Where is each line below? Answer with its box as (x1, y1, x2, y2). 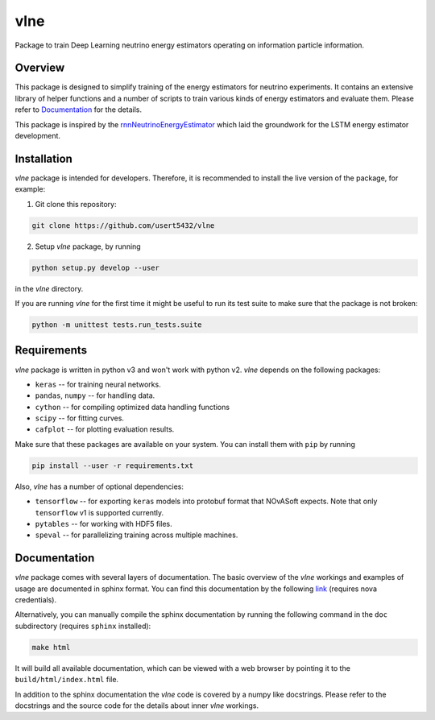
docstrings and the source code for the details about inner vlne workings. (14, 701, 259, 710)
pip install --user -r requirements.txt (31, 461, 193, 470)
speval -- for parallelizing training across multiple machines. (35, 530, 238, 540)
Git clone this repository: (35, 199, 117, 209)
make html (31, 643, 71, 652)
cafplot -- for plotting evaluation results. (35, 424, 175, 434)
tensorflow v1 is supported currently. (35, 507, 164, 517)
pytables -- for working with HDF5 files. (35, 519, 172, 528)
